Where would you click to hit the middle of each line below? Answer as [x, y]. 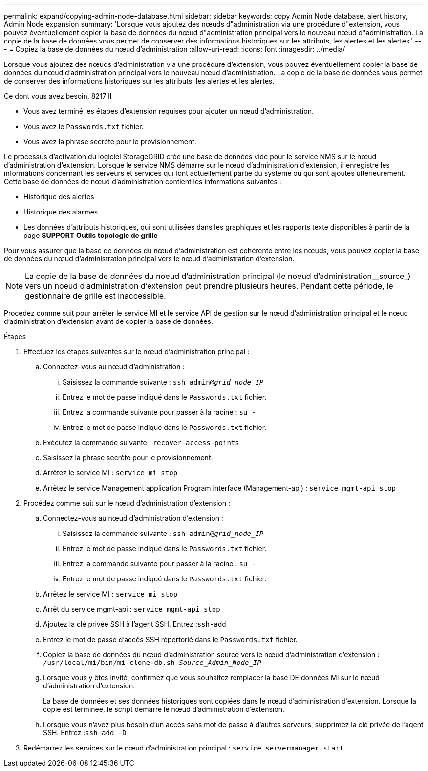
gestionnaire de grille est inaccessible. [96, 296]
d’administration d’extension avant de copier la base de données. [108, 321]
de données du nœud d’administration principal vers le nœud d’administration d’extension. [149, 259]
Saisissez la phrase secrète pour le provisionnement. [128, 458]
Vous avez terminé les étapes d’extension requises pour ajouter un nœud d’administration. [169, 111]
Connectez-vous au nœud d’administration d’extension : [133, 518]
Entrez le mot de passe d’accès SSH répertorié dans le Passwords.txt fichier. [170, 639]
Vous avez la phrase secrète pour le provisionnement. [110, 141]
